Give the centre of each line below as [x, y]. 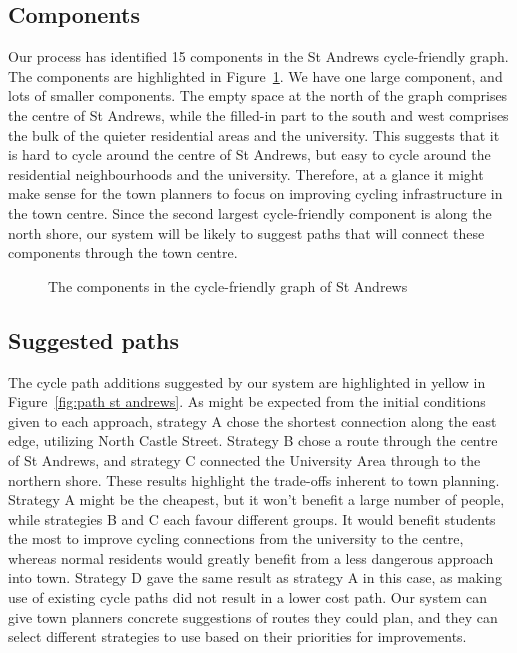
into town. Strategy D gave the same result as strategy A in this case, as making [255, 577]
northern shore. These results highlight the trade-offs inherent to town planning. [254, 479]
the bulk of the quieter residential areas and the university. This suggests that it [254, 134]
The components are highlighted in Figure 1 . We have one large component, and [255, 75]
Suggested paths [94, 339]
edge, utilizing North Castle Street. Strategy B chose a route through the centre [253, 440]
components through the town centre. [123, 252]
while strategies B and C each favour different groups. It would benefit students [252, 518]
